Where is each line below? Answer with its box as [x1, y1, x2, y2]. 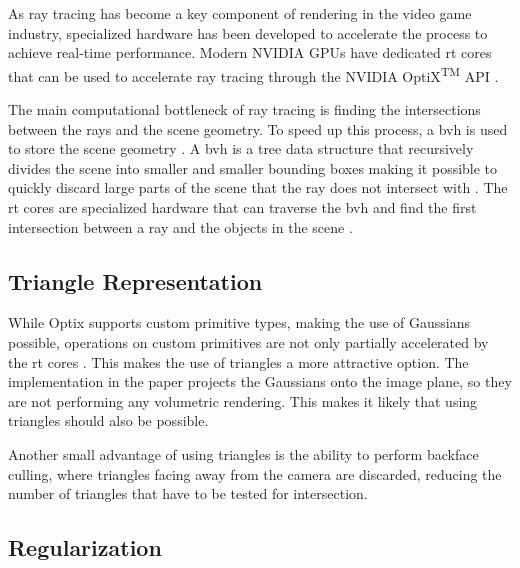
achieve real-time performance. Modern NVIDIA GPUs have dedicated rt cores [8, 42, 492, 63]
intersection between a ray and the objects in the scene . [8, 216, 353, 237]
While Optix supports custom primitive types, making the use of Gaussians [8, 312, 471, 333]
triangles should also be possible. [8, 410, 209, 431]
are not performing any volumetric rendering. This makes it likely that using [8, 390, 478, 411]
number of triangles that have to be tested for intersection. [8, 483, 368, 504]
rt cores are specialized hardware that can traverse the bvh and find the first [8, 197, 477, 217]
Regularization [8, 532, 162, 563]
